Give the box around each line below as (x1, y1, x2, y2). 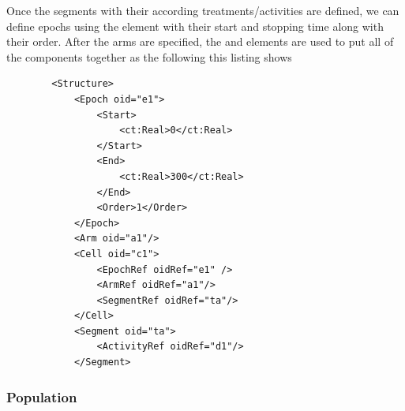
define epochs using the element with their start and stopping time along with (6, 17, 384, 34)
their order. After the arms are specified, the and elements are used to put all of (6, 33, 394, 50)
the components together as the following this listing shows (6, 48, 292, 65)
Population (6, 387, 77, 406)
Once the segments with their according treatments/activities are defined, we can (6, 2, 399, 18)
